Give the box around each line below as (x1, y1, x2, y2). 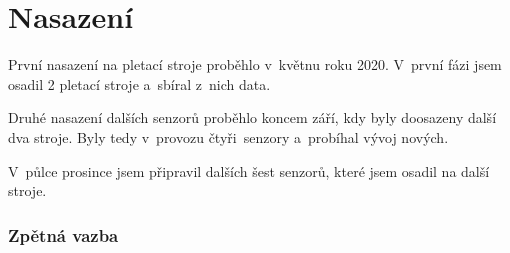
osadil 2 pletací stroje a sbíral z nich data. (8, 73, 271, 94)
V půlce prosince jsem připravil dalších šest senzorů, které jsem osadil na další (8, 160, 490, 181)
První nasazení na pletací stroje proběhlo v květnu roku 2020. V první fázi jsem (8, 54, 502, 75)
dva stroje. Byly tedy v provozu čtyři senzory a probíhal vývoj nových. (8, 126, 449, 147)
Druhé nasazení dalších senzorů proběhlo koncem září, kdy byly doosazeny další (8, 107, 497, 128)
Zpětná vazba (8, 222, 119, 247)
